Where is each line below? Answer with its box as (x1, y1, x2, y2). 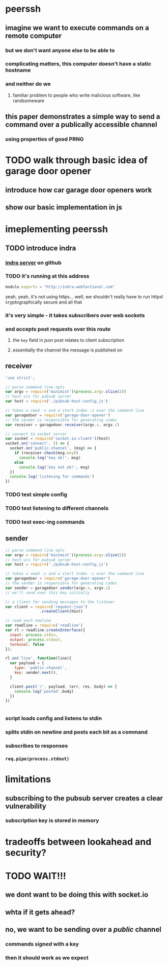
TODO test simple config (5, 491, 68, 498)
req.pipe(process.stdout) (5, 756, 70, 762)
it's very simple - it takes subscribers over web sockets (5, 312, 145, 319)
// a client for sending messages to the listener (5, 599, 115, 604)
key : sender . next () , (14, 670, 58, 675)
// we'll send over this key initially (5, 590, 90, 595)
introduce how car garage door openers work (5, 185, 152, 194)
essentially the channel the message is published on (12, 347, 123, 353)
